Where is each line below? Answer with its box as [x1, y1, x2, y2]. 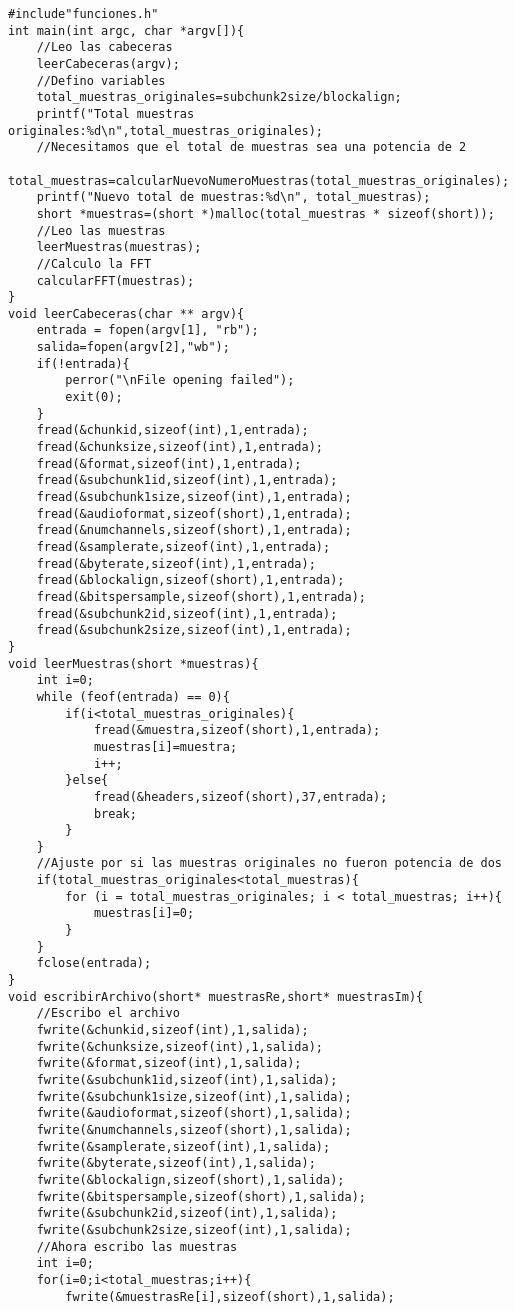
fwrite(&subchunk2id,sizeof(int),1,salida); [36, 1206, 338, 1221]
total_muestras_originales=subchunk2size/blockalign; [36, 90, 402, 105]
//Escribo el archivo [36, 1006, 180, 1021]
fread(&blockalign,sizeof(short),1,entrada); [36, 573, 345, 588]
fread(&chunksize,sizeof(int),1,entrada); [36, 440, 323, 455]
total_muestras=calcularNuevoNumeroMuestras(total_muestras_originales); [8, 173, 510, 188]
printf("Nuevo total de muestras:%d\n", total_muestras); [36, 190, 431, 205]
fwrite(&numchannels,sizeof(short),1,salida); [36, 1122, 352, 1137]
